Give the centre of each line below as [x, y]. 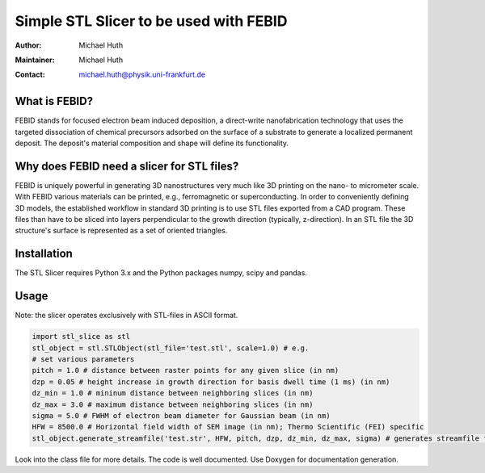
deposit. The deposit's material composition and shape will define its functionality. [152, 143]
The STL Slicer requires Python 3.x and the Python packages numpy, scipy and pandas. [161, 273]
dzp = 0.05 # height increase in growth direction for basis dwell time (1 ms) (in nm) [211, 382]
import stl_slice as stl [81, 337]
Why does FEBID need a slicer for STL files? [127, 166]
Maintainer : [35, 60]
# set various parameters [83, 360]
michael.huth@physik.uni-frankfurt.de [142, 75]
